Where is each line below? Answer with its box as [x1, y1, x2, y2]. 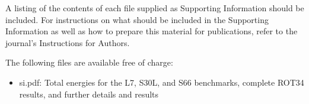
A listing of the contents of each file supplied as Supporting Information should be [5, 2, 304, 14]
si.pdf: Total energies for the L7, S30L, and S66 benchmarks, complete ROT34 [19, 76, 304, 88]
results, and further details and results [19, 87, 159, 100]
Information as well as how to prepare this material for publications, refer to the [5, 25, 298, 37]
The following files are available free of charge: [5, 56, 173, 69]
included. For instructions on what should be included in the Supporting [5, 13, 269, 25]
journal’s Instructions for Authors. [5, 36, 130, 48]
